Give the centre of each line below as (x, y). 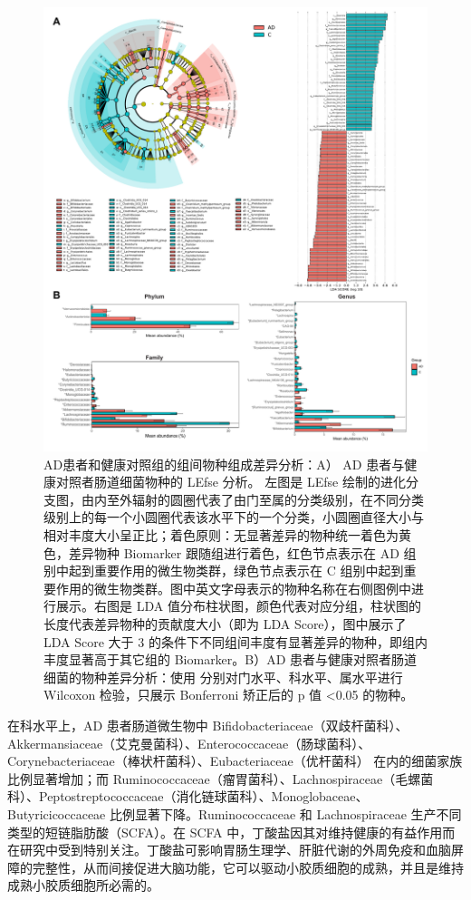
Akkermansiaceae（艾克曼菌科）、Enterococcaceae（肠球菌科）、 (189, 743)
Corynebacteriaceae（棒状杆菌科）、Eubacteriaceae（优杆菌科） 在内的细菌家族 (235, 761)
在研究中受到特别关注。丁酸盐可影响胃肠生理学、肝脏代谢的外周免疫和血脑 (229, 850)
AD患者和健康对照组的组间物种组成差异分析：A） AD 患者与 (224, 464)
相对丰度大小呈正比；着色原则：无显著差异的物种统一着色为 (221, 535)
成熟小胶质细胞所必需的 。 (83, 885)
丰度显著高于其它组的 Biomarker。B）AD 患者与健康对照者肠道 (231, 659)
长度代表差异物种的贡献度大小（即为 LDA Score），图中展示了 (225, 623)
